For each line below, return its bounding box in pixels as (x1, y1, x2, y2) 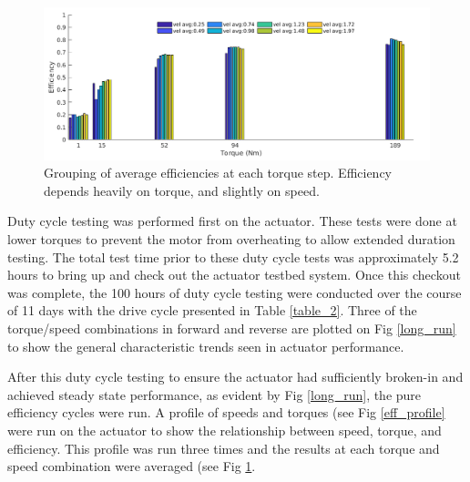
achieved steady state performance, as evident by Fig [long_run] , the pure (7, 385, 422, 404)
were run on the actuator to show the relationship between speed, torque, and (7, 421, 442, 439)
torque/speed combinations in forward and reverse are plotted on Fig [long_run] (7, 319, 456, 338)
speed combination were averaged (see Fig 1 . (7, 456, 256, 476)
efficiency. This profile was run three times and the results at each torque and (7, 438, 440, 457)
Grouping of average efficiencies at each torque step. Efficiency (44, 163, 393, 182)
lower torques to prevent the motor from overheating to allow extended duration (7, 230, 455, 249)
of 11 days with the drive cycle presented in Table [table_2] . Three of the (7, 301, 417, 320)
